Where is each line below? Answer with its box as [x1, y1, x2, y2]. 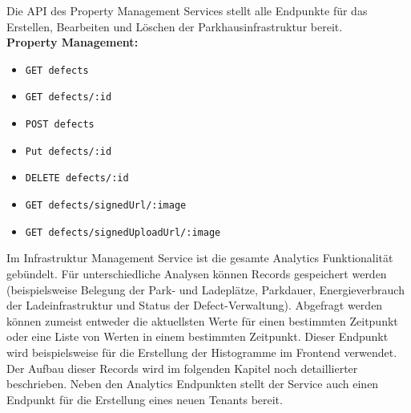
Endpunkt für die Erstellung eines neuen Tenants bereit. [6, 391, 283, 407]
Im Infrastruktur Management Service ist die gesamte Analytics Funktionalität [6, 249, 393, 266]
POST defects [25, 119, 95, 131]
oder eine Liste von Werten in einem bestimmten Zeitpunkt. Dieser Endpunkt [6, 328, 389, 345]
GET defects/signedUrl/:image [25, 200, 187, 212]
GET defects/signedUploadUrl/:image [25, 226, 221, 238]
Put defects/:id [25, 145, 112, 157]
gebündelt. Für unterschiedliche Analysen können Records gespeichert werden [6, 265, 387, 281]
